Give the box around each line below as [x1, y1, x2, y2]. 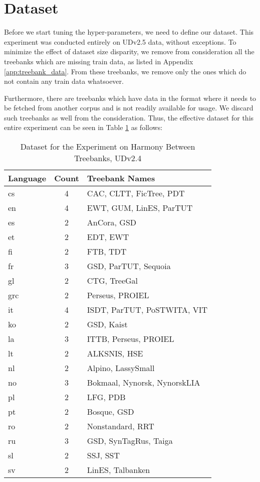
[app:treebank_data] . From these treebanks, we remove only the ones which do [4, 66, 246, 76]
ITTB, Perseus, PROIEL [87, 333, 174, 345]
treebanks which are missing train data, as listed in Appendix [4, 56, 193, 66]
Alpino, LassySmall [87, 362, 155, 374]
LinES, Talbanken [87, 464, 150, 476]
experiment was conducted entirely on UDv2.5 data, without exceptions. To [4, 36, 236, 47]
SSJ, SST [87, 449, 120, 461]
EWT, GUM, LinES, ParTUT [87, 202, 193, 214]
